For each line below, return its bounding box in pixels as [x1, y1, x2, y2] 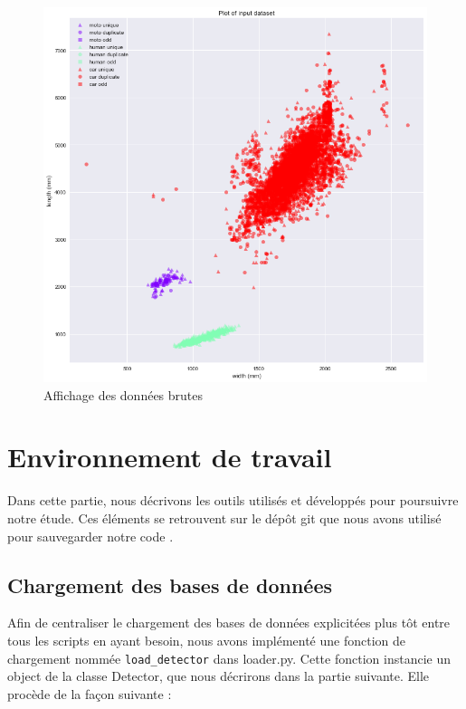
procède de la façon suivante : [7, 684, 172, 703]
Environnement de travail [7, 438, 332, 475]
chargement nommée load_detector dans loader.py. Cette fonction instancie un [7, 648, 451, 667]
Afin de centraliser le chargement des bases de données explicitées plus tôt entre [7, 613, 451, 632]
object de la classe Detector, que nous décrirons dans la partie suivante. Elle [7, 666, 430, 685]
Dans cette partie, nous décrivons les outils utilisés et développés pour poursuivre [7, 491, 459, 510]
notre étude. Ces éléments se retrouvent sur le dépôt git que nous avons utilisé [7, 508, 442, 527]
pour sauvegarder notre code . [7, 526, 174, 545]
